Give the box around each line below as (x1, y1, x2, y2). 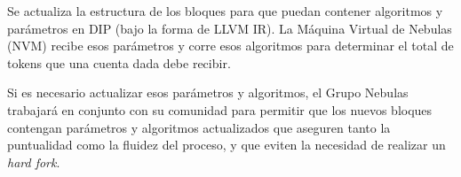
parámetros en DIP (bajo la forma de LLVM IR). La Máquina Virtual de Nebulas (7, 19, 452, 37)
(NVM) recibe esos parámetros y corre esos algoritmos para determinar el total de (7, 36, 454, 55)
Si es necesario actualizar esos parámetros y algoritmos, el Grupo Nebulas (7, 83, 409, 102)
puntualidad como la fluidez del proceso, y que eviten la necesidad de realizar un (7, 135, 446, 154)
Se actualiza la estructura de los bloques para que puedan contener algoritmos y (7, 2, 443, 19)
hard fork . (7, 152, 60, 171)
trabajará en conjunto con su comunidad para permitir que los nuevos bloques (7, 100, 433, 119)
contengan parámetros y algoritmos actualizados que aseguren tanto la (7, 118, 391, 136)
